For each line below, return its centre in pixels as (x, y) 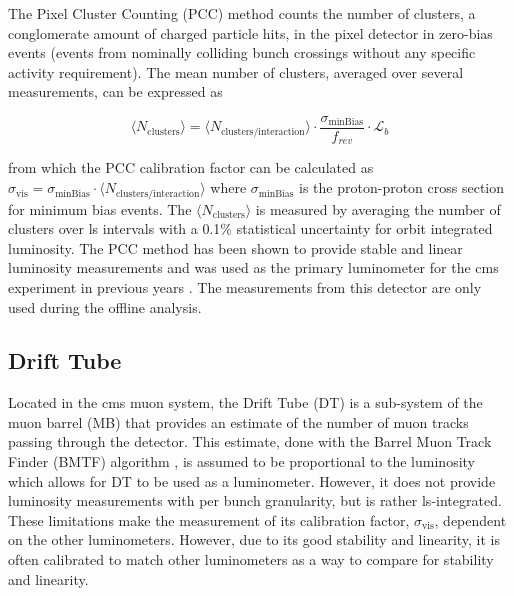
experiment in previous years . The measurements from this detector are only (245, 286)
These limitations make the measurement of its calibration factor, (209, 519)
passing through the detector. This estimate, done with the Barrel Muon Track (250, 441)
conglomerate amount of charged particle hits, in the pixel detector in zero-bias (250, 32)
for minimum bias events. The (100, 208)
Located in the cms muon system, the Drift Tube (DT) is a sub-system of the (245, 402)
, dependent (470, 519)
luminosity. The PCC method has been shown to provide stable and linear (235, 247)
